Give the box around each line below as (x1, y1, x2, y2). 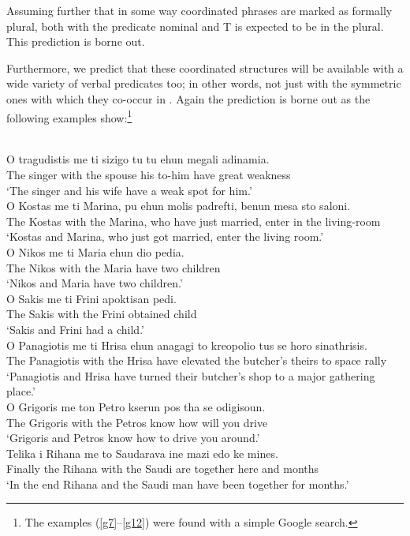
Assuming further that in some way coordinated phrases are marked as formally (6, 2, 393, 18)
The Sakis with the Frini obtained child (6, 305, 197, 322)
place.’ (6, 383, 35, 399)
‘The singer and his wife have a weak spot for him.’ (6, 182, 252, 198)
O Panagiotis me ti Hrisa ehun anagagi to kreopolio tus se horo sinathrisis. (6, 336, 367, 353)
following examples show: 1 (6, 107, 132, 126)
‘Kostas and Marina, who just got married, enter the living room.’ (6, 228, 324, 245)
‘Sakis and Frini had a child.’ (6, 320, 144, 337)
